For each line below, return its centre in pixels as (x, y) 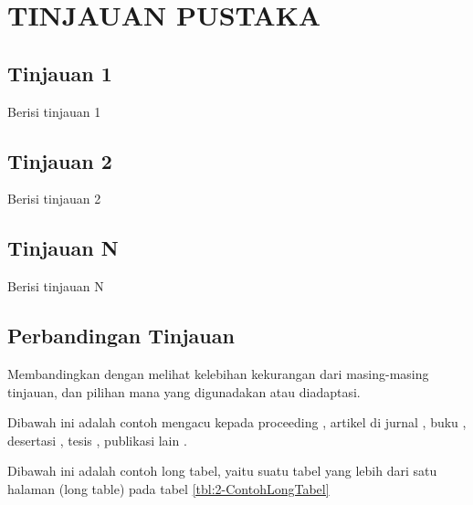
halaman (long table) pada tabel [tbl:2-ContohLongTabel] (168, 488)
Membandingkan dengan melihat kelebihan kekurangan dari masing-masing (218, 373)
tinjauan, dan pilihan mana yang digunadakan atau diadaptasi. (184, 391)
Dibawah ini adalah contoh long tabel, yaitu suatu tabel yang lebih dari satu (222, 471)
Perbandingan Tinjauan (121, 336)
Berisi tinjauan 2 (54, 199)
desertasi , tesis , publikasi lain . (97, 440)
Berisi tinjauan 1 (54, 111)
